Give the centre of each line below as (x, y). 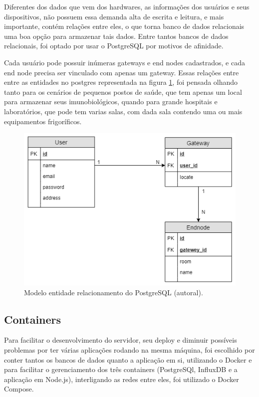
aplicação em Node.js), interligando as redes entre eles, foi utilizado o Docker (122, 379)
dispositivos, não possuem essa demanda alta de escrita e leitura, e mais (114, 16)
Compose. (19, 389)
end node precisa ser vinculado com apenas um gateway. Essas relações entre (122, 72)
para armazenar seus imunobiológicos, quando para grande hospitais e (111, 101)
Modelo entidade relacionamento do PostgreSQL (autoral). (114, 292)
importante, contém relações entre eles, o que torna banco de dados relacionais (124, 26)
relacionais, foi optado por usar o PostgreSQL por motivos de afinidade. (114, 46)
